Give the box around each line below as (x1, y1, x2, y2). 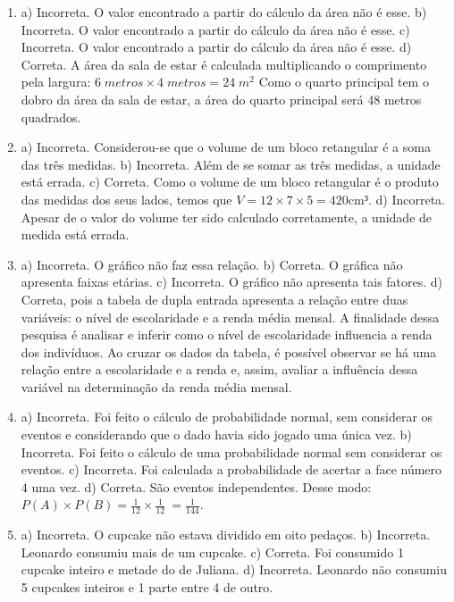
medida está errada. (21, 225, 130, 244)
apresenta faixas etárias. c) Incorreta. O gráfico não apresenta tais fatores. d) (21, 272, 443, 291)
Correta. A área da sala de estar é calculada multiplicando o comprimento (21, 54, 427, 73)
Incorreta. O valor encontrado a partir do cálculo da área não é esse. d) (21, 38, 412, 56)
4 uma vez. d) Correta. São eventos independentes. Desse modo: (21, 477, 372, 496)
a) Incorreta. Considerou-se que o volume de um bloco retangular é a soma (21, 138, 431, 156)
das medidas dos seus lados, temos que (21, 189, 232, 208)
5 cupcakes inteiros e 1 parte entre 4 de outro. (21, 578, 273, 597)
